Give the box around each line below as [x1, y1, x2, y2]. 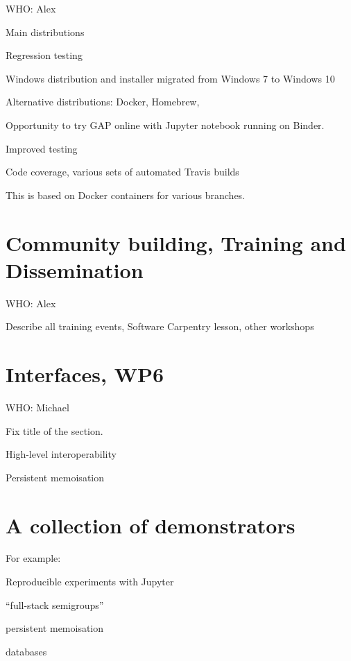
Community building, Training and [6, 228, 346, 257]
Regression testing [6, 48, 83, 62]
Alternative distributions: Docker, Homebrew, [6, 94, 200, 109]
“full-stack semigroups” [6, 597, 104, 612]
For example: [6, 551, 61, 565]
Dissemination [6, 255, 144, 284]
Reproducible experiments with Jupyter [6, 574, 174, 589]
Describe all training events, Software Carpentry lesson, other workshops [6, 319, 314, 334]
